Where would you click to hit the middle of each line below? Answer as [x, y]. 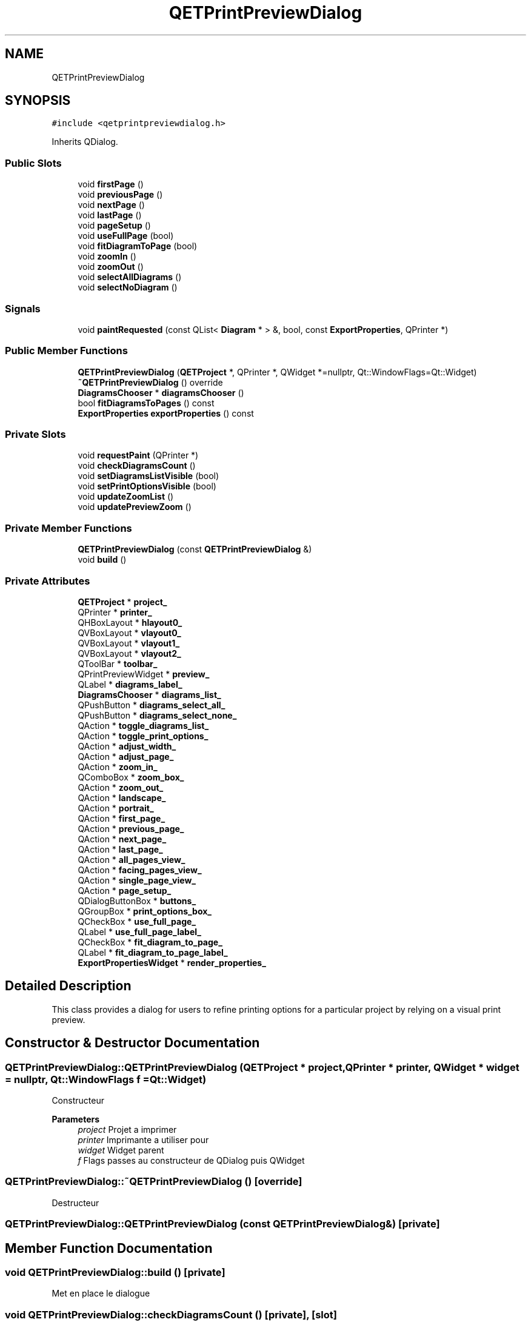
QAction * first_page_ [122, 818]
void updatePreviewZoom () [135, 507]
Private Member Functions [68, 528]
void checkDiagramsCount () [137, 466]
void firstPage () [111, 184]
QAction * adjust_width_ [127, 746]
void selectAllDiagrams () [130, 277]
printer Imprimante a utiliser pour [143, 1140]
